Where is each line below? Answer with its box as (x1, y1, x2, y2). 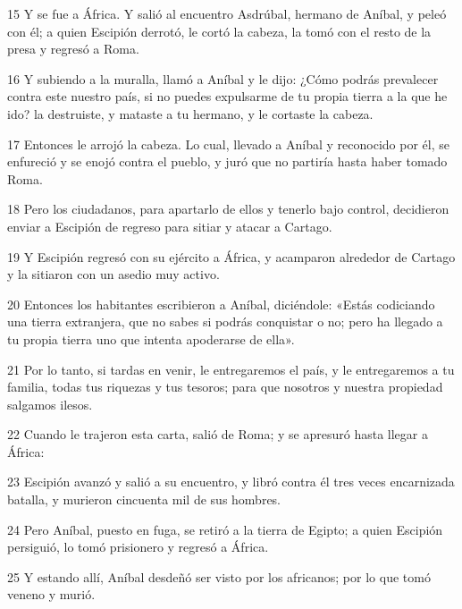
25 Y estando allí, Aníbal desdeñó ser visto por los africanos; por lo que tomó (7, 567, 431, 586)
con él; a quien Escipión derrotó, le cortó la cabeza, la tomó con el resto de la (7, 21, 432, 40)
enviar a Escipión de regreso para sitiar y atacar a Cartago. (7, 216, 332, 235)
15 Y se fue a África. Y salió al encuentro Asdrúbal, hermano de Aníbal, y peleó (7, 4, 447, 22)
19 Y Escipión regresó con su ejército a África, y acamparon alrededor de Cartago (7, 247, 456, 266)
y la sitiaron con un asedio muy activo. (7, 265, 220, 283)
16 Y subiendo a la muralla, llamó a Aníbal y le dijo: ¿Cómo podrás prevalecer (7, 69, 439, 88)
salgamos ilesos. (7, 394, 93, 413)
